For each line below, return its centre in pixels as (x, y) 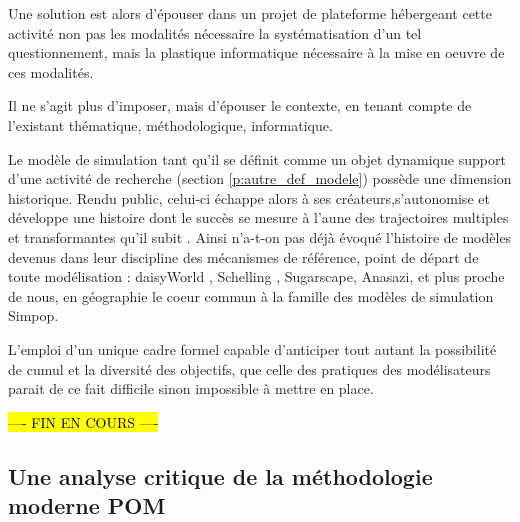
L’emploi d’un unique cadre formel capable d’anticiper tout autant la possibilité (252, 348)
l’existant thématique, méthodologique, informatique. (170, 124)
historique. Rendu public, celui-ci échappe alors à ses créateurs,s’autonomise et (249, 197)
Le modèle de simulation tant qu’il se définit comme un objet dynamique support (257, 158)
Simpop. (33, 315)
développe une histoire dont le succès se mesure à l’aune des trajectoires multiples (258, 217)
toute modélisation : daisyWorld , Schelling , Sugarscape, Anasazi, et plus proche (256, 276)
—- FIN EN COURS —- (83, 421)
